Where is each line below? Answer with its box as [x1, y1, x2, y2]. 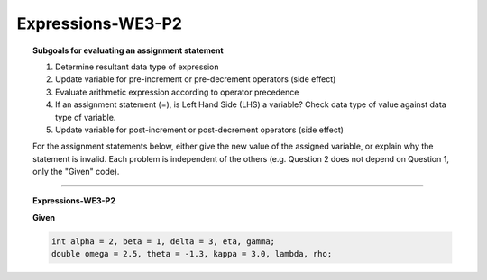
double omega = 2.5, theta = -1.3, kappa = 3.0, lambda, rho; [51, 248, 333, 259]
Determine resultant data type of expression [55, 61, 220, 72]
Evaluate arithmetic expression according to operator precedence [55, 86, 299, 97]
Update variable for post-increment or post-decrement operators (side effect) [55, 124, 345, 135]
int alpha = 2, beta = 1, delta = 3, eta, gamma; [51, 236, 275, 247]
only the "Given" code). [32, 167, 120, 177]
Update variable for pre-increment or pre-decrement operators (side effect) [55, 74, 336, 85]
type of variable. [55, 112, 116, 122]
